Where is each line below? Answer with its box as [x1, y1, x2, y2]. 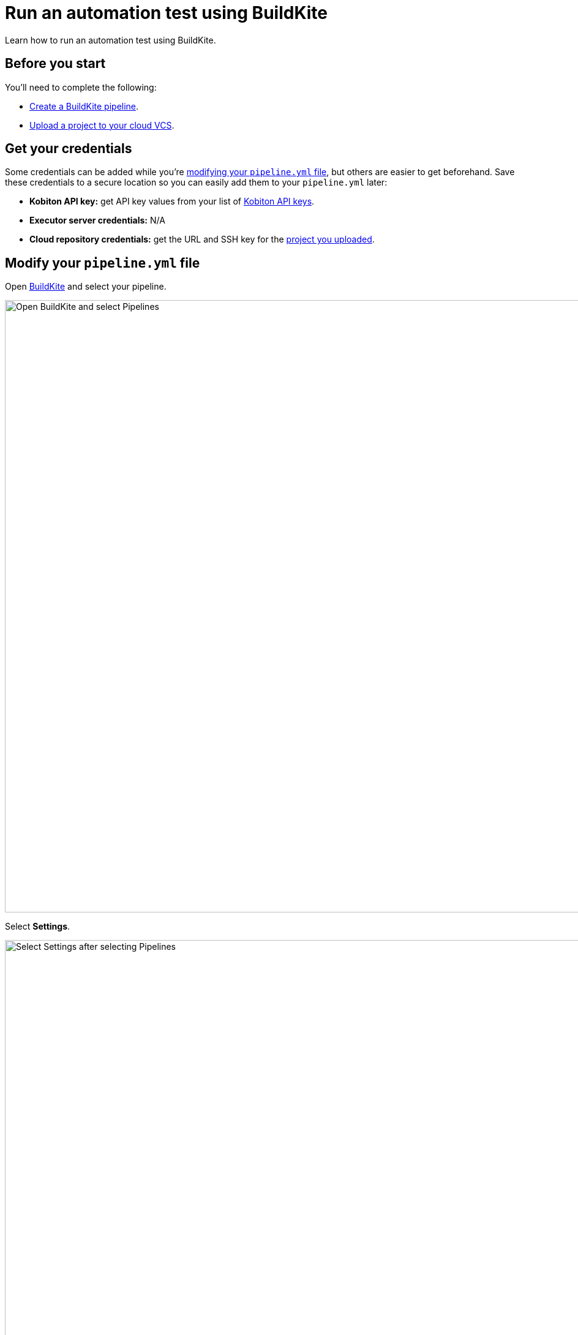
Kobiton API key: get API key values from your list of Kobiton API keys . [29, 196, 315, 207]
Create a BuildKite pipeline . [29, 100, 139, 111]
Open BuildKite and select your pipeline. [5, 281, 167, 292]
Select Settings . [5, 921, 70, 932]
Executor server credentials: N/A [29, 215, 165, 226]
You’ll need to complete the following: [5, 81, 157, 92]
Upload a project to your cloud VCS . [29, 119, 175, 130]
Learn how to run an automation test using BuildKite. [5, 34, 216, 45]
